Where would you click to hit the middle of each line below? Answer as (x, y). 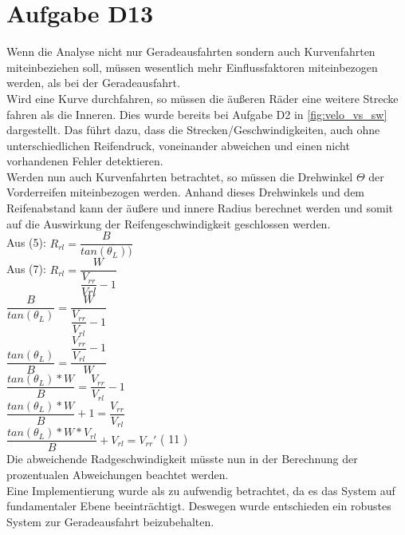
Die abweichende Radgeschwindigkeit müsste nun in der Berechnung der (182, 459)
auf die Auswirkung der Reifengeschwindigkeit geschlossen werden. (169, 223)
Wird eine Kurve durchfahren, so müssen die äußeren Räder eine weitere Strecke (202, 98)
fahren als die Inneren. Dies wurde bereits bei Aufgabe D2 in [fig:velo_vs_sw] (197, 114)
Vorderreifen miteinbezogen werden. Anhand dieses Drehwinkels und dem (186, 192)
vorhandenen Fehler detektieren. (85, 161)
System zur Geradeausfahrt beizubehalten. (110, 521)
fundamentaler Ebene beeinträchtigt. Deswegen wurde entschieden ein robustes (199, 506)
